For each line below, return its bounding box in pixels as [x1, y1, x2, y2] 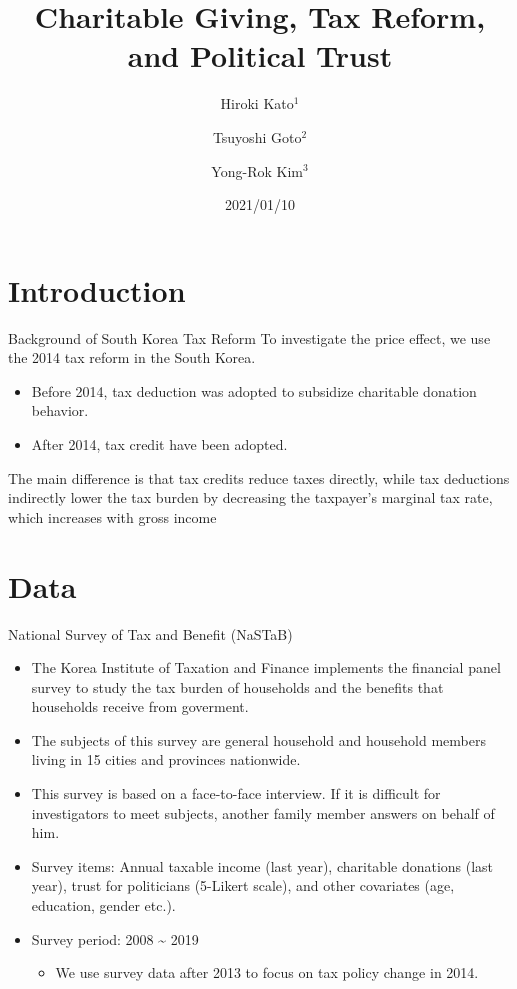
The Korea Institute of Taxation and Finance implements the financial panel [31, 657, 501, 678]
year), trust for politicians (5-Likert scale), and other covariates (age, [31, 875, 455, 896]
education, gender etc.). [31, 895, 176, 916]
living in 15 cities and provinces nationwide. [31, 749, 301, 770]
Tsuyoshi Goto [212, 126, 302, 147]
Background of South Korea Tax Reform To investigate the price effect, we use [8, 327, 491, 348]
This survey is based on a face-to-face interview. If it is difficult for [31, 783, 441, 804]
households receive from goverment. [31, 696, 249, 717]
